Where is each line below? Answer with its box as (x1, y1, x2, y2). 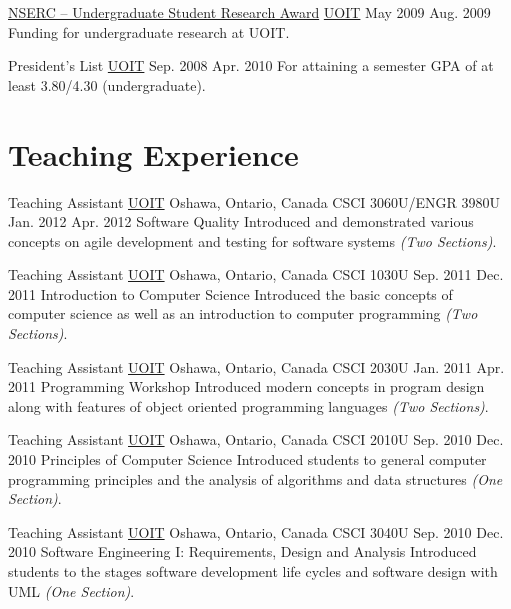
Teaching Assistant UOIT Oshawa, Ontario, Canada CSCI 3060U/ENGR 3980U (8, 191, 501, 212)
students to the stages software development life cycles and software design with (8, 561, 498, 581)
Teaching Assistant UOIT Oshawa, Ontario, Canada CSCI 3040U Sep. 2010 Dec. (8, 521, 504, 542)
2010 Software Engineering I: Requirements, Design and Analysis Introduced (8, 541, 477, 562)
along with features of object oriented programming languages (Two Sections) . (8, 395, 489, 416)
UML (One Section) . (8, 580, 135, 601)
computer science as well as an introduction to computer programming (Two (8, 303, 478, 324)
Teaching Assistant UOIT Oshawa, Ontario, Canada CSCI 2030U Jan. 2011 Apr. (8, 356, 505, 377)
